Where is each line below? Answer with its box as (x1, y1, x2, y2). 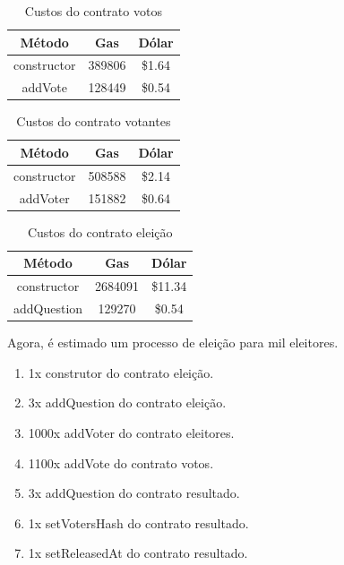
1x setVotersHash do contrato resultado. (28, 513, 249, 532)
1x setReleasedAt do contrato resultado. (28, 544, 248, 562)
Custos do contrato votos (24, 2, 162, 20)
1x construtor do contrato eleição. (28, 363, 214, 381)
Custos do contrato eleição (27, 222, 173, 241)
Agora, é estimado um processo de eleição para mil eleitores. (7, 333, 339, 352)
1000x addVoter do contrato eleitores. (28, 423, 235, 441)
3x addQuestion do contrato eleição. (28, 393, 227, 412)
